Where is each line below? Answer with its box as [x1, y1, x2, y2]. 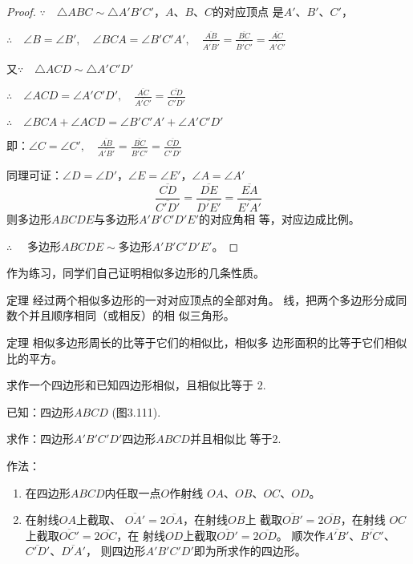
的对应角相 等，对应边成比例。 [198, 210, 360, 227]
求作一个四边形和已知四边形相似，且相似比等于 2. [6, 377, 266, 393]
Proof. [6, 3, 36, 19]
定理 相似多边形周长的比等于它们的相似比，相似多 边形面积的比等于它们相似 [6, 333, 407, 350]
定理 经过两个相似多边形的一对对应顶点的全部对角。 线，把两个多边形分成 [6, 291, 396, 308]
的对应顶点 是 [213, 3, 284, 19]
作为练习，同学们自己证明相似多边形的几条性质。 [6, 264, 265, 281]
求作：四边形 [6, 430, 74, 447]
